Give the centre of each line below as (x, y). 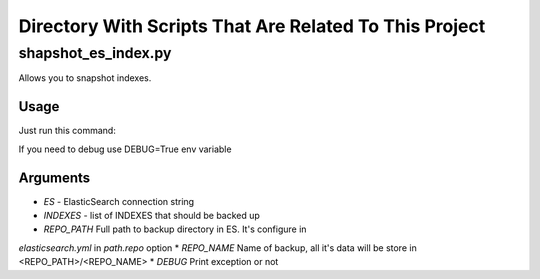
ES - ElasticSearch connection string (119, 201)
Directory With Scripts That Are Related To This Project (252, 26)
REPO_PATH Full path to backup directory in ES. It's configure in (175, 229)
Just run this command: (67, 131)
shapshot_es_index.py (95, 53)
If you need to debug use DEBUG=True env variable (125, 149)
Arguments (54, 177)
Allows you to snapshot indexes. (85, 78)
